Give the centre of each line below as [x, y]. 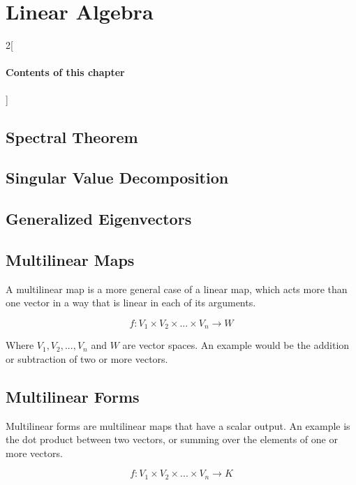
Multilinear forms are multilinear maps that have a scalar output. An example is [178, 425]
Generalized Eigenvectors [99, 219]
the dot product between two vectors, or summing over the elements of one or [172, 439]
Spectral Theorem [72, 136]
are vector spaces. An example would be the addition [236, 345]
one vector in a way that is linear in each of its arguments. [131, 303]
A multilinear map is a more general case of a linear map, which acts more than [177, 289]
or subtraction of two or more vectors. [87, 358]
